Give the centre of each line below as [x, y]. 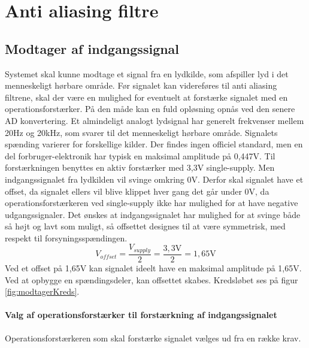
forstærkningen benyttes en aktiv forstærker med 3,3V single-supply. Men [140, 167]
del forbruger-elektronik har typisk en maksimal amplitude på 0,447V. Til [140, 155]
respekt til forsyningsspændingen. [66, 237]
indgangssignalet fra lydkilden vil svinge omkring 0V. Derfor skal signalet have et [154, 179]
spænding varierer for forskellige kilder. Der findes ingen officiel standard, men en [154, 144]
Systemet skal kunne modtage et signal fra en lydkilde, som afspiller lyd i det [147, 73]
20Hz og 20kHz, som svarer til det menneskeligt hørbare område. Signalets [141, 132]
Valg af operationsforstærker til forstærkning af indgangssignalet [141, 315]
